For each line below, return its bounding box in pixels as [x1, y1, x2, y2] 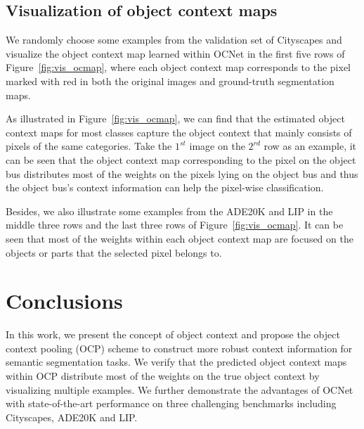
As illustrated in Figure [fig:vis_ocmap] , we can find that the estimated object [6, 111, 345, 126]
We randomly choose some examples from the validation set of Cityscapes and [6, 32, 342, 47]
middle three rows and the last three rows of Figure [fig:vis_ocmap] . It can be [6, 217, 344, 232]
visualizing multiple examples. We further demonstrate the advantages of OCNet [6, 382, 353, 397]
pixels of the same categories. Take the [6, 139, 172, 153]
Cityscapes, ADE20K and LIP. [6, 409, 138, 424]
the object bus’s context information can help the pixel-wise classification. [6, 180, 324, 195]
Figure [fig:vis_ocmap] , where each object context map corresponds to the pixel [6, 60, 351, 75]
